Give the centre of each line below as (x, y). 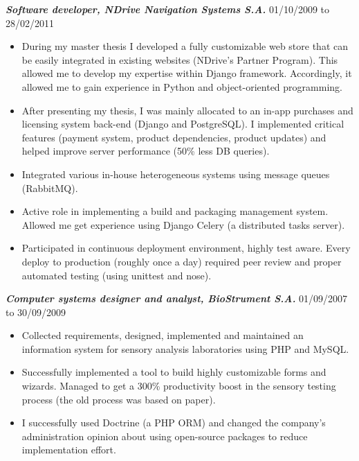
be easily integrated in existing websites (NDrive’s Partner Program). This (180, 59)
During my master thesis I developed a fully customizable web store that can (185, 46)
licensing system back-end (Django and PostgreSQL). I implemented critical (183, 124)
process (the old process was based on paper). (119, 399)
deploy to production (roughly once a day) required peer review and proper (182, 261)
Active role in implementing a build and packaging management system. (175, 211)
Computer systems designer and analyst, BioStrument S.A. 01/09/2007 (177, 298)
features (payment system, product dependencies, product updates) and (174, 137)
